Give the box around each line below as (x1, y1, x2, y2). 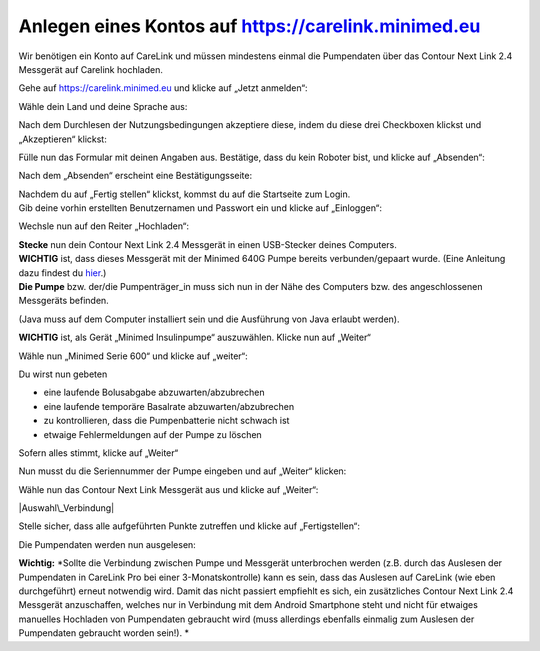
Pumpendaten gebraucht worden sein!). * (18, 627, 190, 639)
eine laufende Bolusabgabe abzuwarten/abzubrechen (43, 386, 265, 399)
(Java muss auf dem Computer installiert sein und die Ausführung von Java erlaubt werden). (18, 313, 400, 325)
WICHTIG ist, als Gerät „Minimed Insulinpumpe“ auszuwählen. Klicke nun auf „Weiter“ (18, 331, 372, 344)
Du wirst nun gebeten (18, 368, 108, 380)
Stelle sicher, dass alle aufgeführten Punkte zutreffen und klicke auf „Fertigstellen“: (18, 520, 360, 532)
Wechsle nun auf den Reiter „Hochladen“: (18, 220, 190, 232)
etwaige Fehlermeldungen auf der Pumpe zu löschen (43, 428, 262, 440)
